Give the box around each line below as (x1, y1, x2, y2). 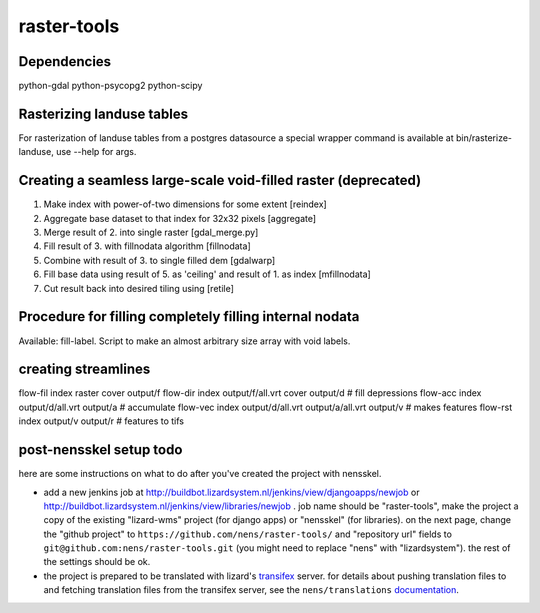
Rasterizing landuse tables (18, 105, 189, 122)
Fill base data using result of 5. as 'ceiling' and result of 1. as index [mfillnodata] (43, 268, 372, 280)
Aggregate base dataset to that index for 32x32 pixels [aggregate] (43, 212, 317, 224)
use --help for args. (55, 146, 137, 158)
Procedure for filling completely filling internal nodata (18, 308, 360, 325)
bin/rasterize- (455, 131, 513, 144)
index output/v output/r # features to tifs (18, 415, 185, 427)
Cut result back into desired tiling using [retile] (43, 282, 235, 294)
